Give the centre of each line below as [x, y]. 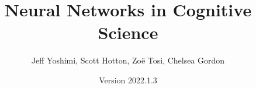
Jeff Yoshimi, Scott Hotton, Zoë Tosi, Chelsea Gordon [128, 60]
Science [128, 32]
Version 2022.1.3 [128, 80]
